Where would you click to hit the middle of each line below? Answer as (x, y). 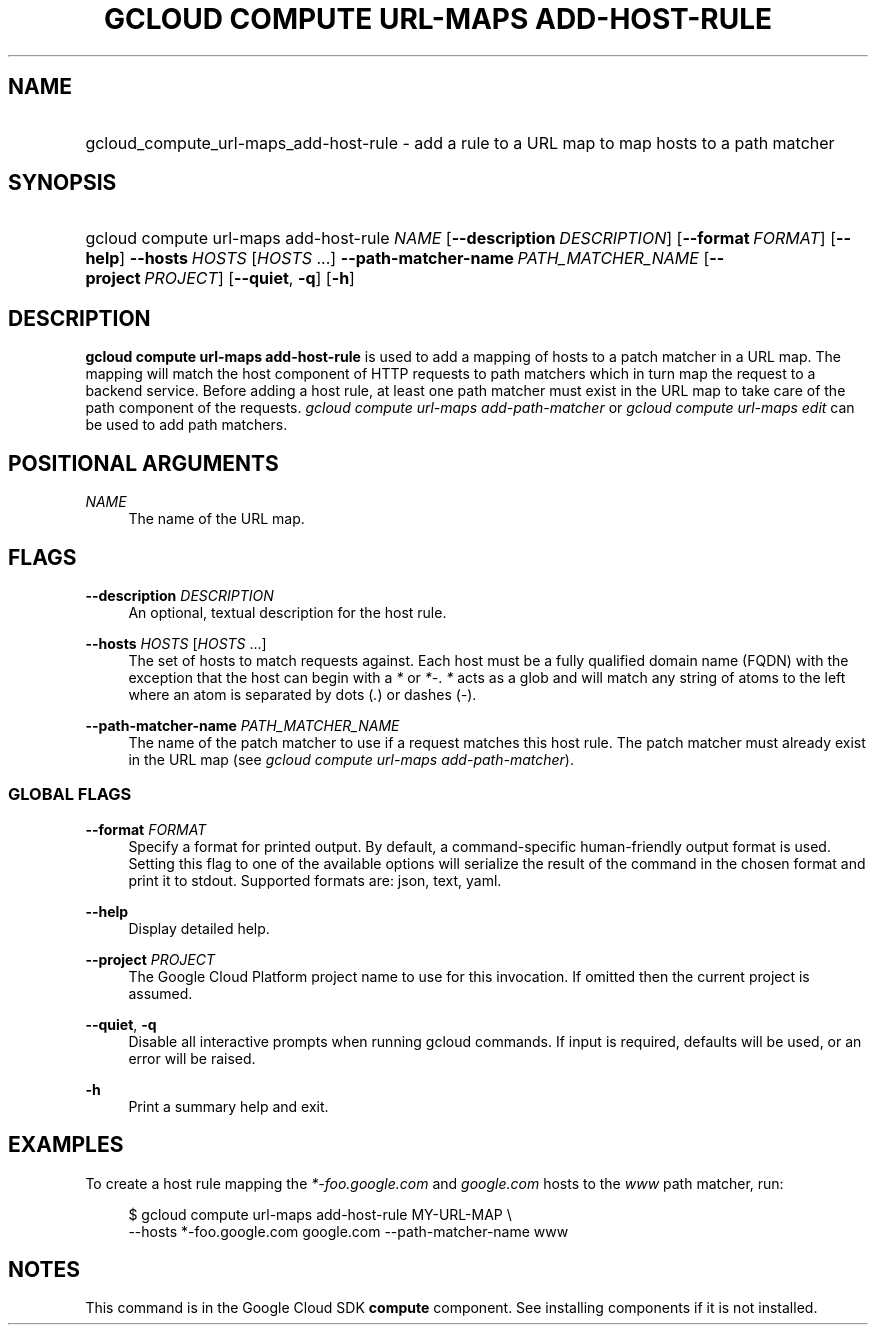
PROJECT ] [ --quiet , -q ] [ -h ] (249, 278)
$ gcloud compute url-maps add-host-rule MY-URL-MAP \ (320, 1214)
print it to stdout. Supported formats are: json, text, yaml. (315, 880)
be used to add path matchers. (186, 425)
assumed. (160, 993)
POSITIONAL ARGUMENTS (143, 463)
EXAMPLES (66, 1145)
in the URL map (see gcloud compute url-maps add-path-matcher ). (351, 759)
